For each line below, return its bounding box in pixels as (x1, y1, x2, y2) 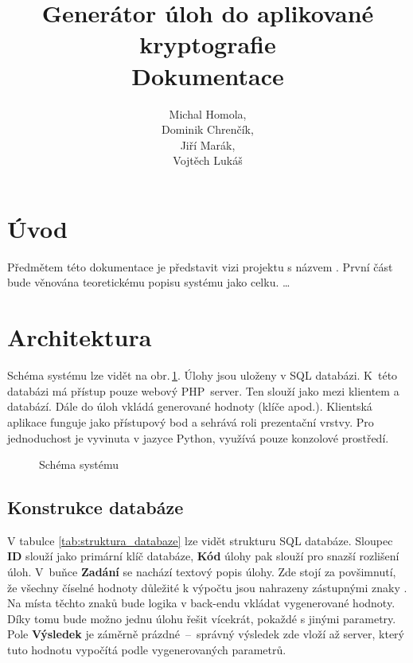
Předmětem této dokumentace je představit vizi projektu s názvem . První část (7, 258, 393, 275)
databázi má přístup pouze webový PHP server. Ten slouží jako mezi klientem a (7, 382, 399, 399)
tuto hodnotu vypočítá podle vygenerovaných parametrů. (7, 642, 286, 658)
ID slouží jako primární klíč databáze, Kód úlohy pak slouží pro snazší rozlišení (7, 548, 399, 564)
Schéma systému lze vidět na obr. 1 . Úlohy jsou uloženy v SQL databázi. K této (7, 367, 398, 384)
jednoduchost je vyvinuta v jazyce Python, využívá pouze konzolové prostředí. (7, 429, 389, 446)
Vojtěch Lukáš (173, 152, 243, 169)
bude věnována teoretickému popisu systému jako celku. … (7, 274, 290, 291)
